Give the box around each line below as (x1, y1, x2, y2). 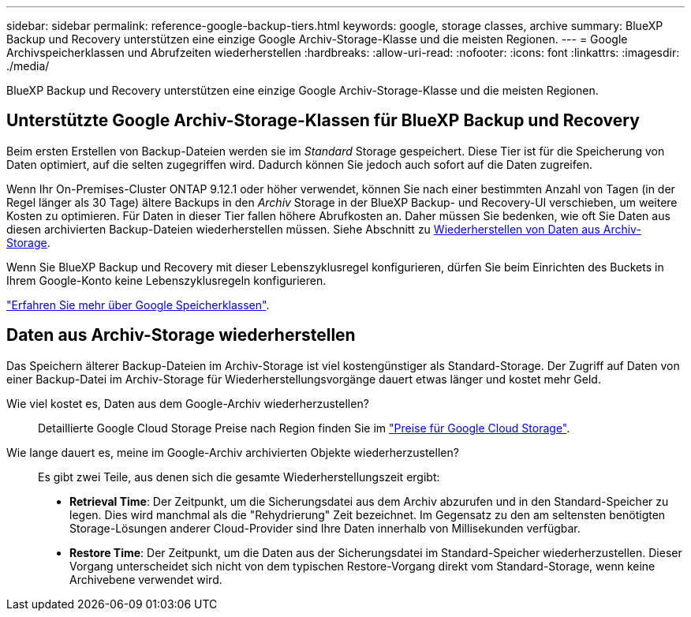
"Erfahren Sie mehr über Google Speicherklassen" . (6, 297, 270, 312)
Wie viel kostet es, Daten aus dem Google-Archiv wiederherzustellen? (6, 396, 369, 410)
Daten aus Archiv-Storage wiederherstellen (6, 325, 356, 346)
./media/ (6, 59, 50, 73)
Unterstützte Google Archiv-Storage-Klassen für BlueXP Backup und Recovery (6, 110, 640, 131)
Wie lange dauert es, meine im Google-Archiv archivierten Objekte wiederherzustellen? (6, 445, 459, 459)
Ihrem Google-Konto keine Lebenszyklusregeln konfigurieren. (6, 273, 327, 287)
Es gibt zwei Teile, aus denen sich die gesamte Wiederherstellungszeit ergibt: (38, 469, 440, 484)
